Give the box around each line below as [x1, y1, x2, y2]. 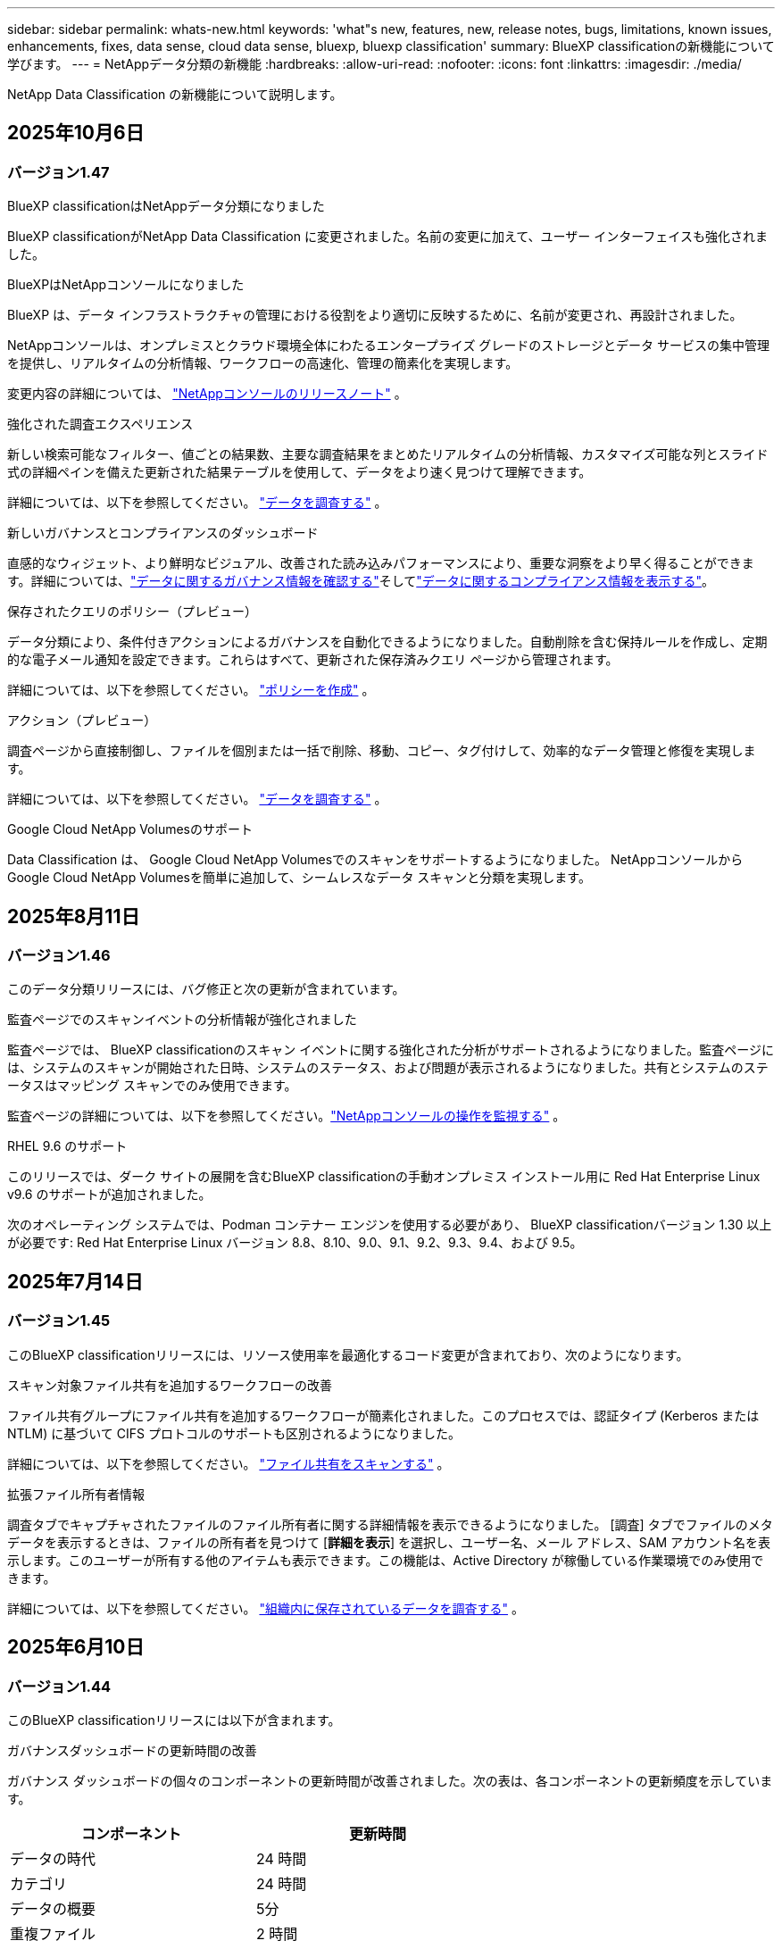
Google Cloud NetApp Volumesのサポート [7, 821, 253, 837]
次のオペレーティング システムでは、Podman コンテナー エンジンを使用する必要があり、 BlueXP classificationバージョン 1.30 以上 [7, 1217, 772, 1233]
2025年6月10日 [7, 1636, 145, 1659]
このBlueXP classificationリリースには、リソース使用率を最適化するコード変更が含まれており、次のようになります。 [7, 1346, 689, 1362]
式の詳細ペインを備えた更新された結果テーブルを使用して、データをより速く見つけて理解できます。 [7, 464, 592, 480]
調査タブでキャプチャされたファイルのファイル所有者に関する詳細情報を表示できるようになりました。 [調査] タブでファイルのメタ [7, 1516, 773, 1532]
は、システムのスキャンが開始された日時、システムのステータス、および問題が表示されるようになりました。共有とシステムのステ [7, 1060, 769, 1076]
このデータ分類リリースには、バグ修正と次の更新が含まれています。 [7, 981, 405, 997]
